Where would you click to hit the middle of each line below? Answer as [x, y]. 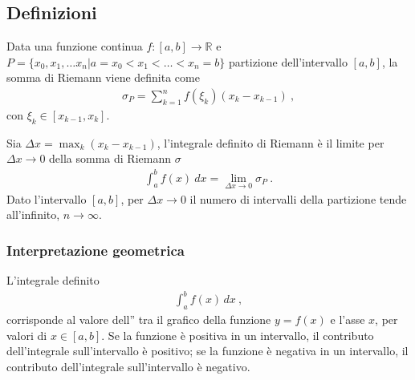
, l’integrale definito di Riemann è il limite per [271, 142]
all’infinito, [33, 214]
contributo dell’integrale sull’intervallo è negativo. [128, 366]
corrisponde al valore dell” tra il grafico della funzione [139, 319]
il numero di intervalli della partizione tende [298, 198]
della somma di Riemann [110, 158]
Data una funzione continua [75, 46]
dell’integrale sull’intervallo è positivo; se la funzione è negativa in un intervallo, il [207, 351]
